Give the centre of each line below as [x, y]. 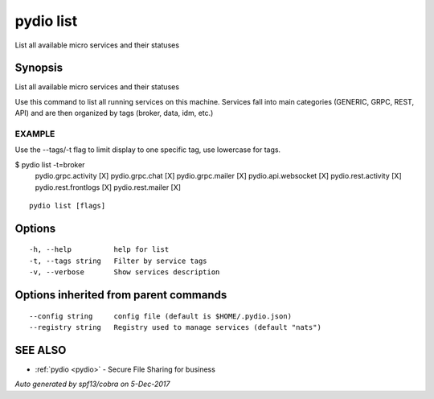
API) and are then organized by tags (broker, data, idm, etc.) [114, 113]
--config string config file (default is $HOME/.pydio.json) [161, 316]
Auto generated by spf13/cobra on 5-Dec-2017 [92, 384]
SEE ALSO [41, 350]
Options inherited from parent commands [121, 295]
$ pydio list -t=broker [50, 164]
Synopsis [39, 68]
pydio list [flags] [68, 206]
